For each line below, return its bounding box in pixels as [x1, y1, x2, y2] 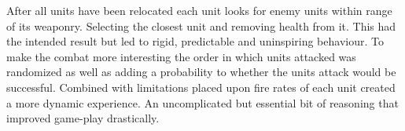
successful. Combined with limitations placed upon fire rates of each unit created [6, 78, 396, 95]
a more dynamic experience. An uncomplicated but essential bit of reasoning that [6, 94, 399, 111]
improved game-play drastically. [6, 110, 160, 126]
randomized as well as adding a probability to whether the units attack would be [6, 64, 396, 80]
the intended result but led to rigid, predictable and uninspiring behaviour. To [6, 33, 384, 49]
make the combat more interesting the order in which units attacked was [6, 48, 356, 64]
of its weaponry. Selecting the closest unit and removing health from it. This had [6, 17, 396, 34]
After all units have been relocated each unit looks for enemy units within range [6, 2, 392, 18]
